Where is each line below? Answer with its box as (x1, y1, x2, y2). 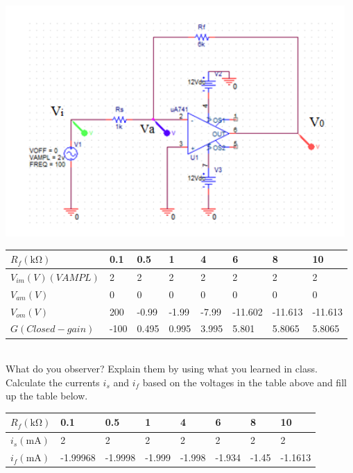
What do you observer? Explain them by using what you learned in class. (6, 361, 318, 376)
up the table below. (6, 388, 88, 403)
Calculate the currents (6, 375, 100, 389)
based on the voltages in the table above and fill (142, 375, 347, 389)
